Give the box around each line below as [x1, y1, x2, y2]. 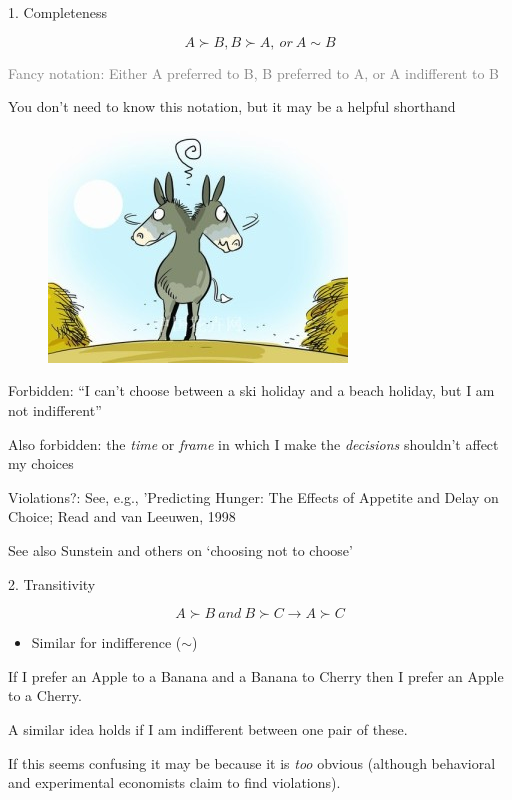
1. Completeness [8, 2, 107, 22]
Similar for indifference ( [31, 632, 182, 653]
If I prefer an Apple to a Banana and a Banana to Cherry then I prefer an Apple [8, 665, 504, 686]
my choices [8, 453, 74, 474]
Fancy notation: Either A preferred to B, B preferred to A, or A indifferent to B [8, 62, 499, 83]
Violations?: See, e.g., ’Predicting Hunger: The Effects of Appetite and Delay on [8, 486, 499, 507]
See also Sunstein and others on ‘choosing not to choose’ [8, 539, 353, 560]
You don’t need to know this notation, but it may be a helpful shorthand [8, 96, 456, 117]
